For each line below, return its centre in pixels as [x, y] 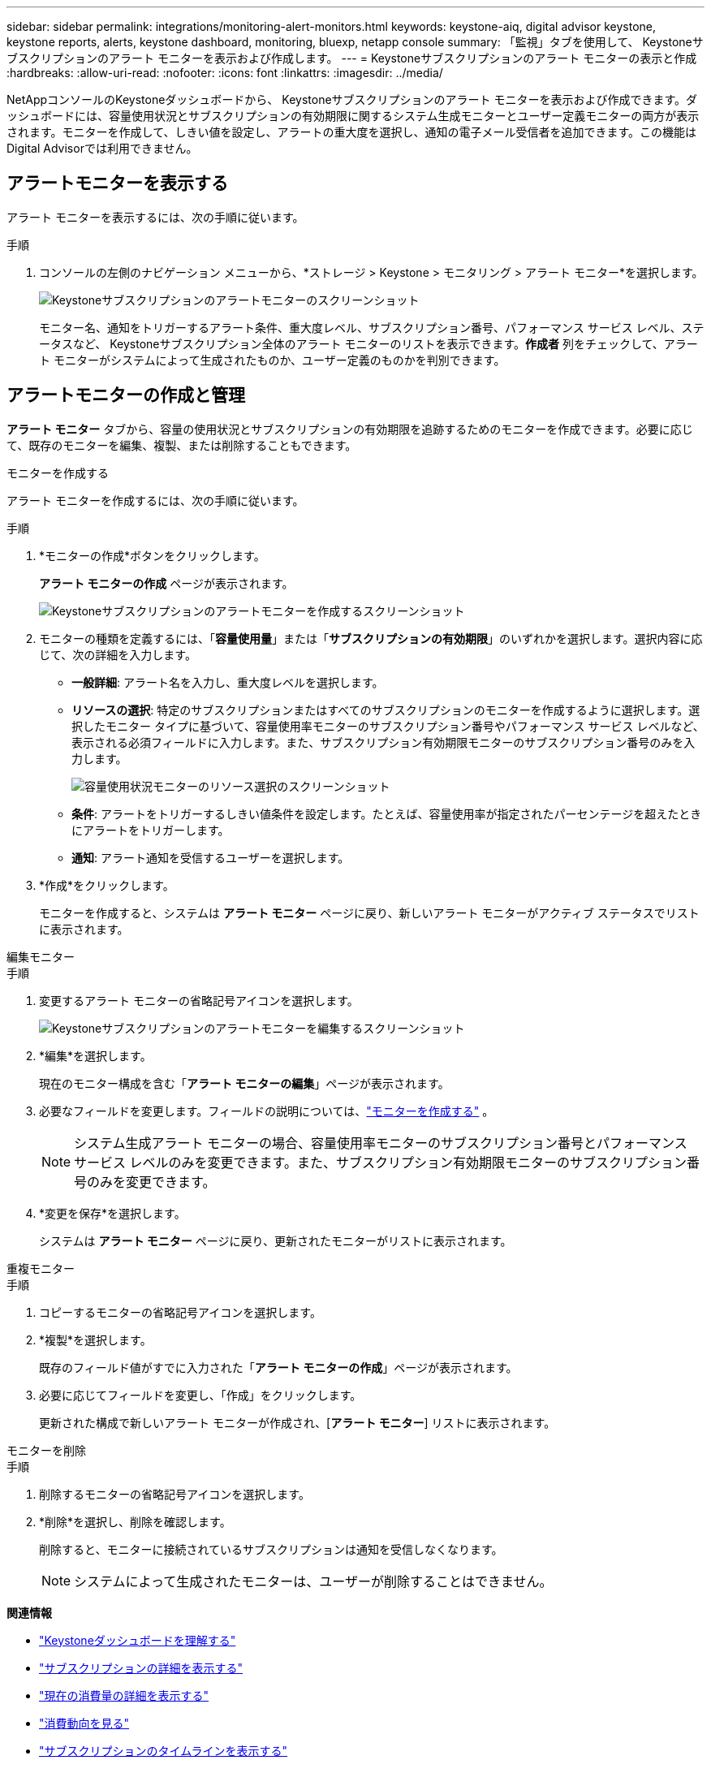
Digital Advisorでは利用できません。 [102, 148]
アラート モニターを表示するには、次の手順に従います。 [155, 217]
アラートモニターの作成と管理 [126, 395]
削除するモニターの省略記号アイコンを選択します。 [175, 1494]
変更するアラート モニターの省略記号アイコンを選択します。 [199, 1000]
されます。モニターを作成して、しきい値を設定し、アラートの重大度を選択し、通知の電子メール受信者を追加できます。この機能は [352, 132]
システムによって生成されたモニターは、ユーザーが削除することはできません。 [313, 1581]
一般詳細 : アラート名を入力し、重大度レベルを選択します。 [228, 682]
